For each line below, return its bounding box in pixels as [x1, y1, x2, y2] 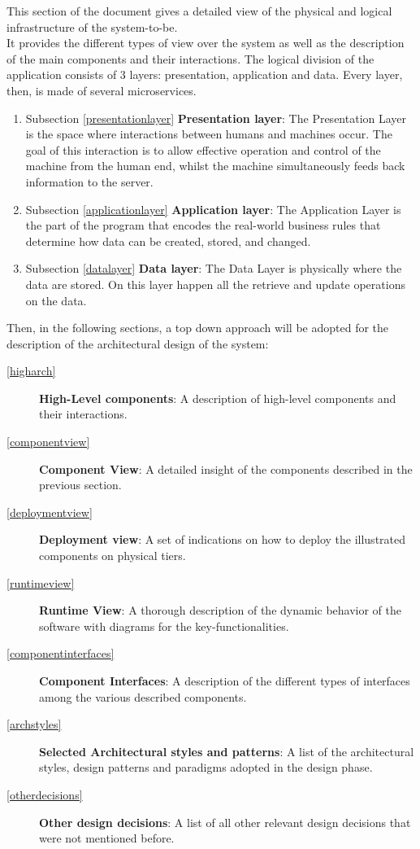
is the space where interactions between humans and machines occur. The [25, 125, 392, 142]
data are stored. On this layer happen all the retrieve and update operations [25, 275, 405, 292]
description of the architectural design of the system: [6, 335, 269, 352]
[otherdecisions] [6, 786, 83, 803]
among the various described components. [39, 688, 247, 705]
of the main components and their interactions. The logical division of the [6, 50, 375, 67]
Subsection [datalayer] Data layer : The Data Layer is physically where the [25, 260, 402, 277]
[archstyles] [6, 716, 62, 733]
